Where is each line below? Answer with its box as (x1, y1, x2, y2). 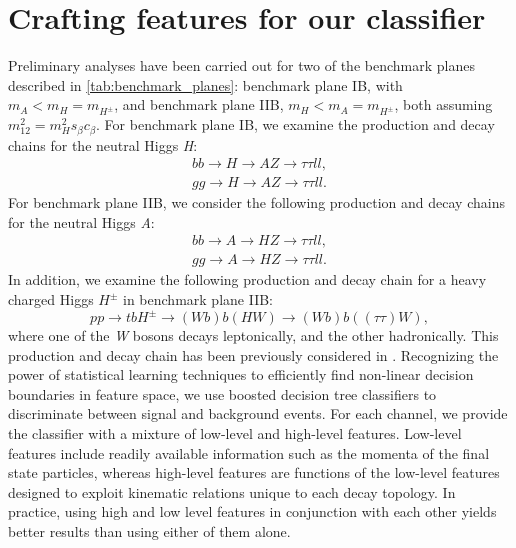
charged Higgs (8, 289, 94, 310)
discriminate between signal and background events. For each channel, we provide (8, 403, 508, 424)
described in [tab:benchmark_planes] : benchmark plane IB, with (8, 74, 403, 95)
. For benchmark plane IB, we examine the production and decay (96, 114, 495, 135)
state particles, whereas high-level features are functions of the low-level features (8, 462, 500, 483)
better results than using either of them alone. (8, 521, 291, 542)
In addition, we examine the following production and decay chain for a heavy (8, 269, 487, 290)
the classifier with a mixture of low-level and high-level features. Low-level (8, 423, 462, 444)
